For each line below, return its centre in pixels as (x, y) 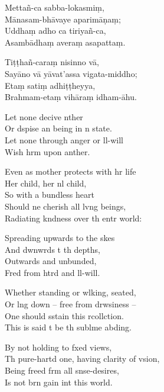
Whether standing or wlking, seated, (70, 292)
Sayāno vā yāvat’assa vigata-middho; (71, 73)
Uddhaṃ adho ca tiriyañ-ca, (55, 30)
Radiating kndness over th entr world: (73, 218)
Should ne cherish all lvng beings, (65, 206)
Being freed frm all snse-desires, (62, 370)
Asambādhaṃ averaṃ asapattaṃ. (65, 42)
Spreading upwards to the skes (60, 238)
